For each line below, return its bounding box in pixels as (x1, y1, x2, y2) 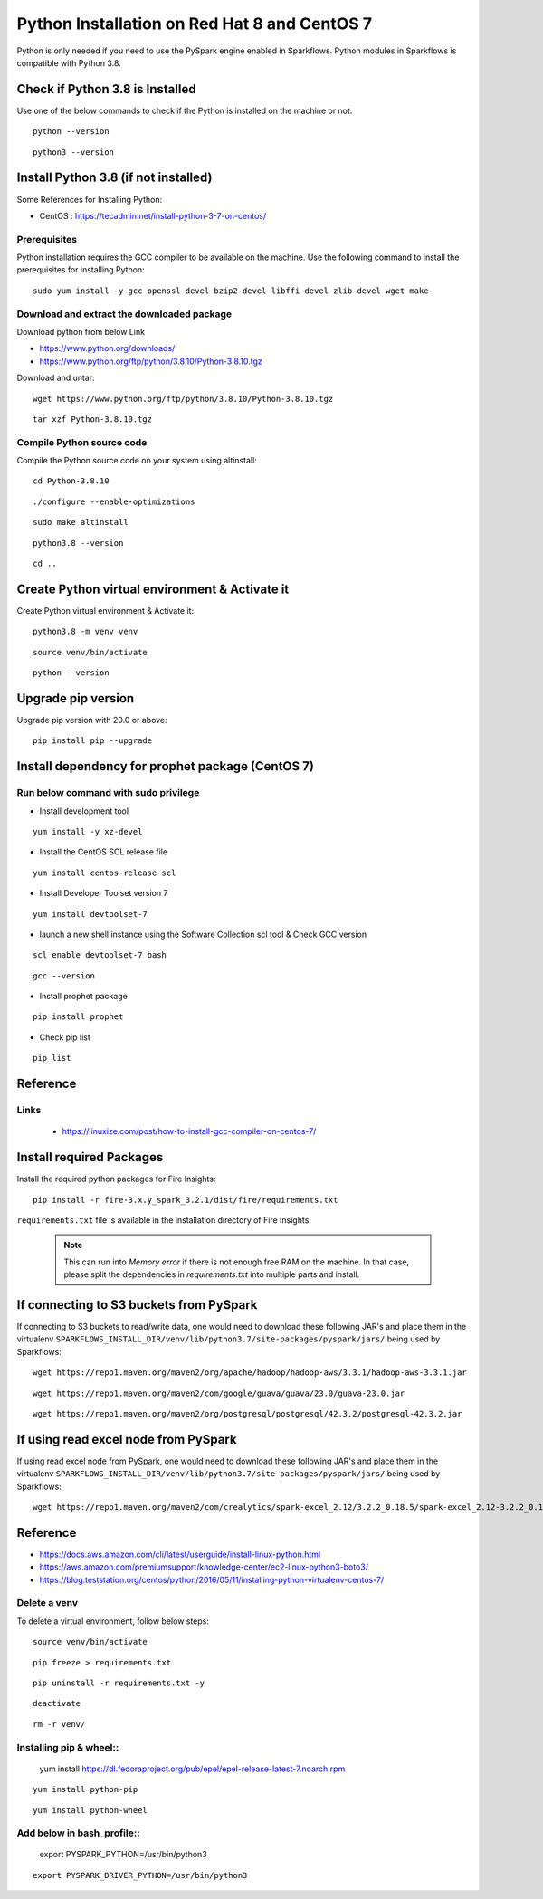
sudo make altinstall (33, 517, 129, 528)
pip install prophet (33, 1012, 124, 1022)
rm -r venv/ (33, 1719, 86, 1729)
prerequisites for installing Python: (16, 264, 145, 275)
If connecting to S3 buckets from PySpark (16, 1297, 258, 1312)
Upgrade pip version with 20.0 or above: (16, 715, 167, 726)
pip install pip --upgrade (33, 736, 153, 746)
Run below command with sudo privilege (16, 787, 200, 799)
